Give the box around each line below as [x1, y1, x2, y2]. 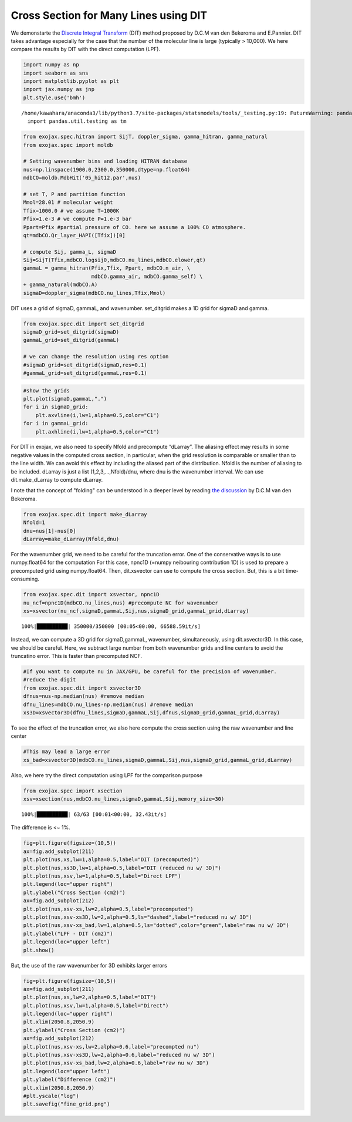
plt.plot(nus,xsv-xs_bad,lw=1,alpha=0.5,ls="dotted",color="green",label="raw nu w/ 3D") [23, 922, 290, 929]
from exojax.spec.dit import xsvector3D [23, 684, 141, 691]
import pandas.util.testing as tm [27, 118, 127, 125]
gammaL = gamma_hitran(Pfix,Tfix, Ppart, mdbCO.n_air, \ [23, 265, 191, 271]
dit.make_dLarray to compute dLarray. [11, 476, 103, 483]
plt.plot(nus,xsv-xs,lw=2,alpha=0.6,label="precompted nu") [23, 1043, 200, 1050]
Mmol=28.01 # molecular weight [23, 199, 114, 206]
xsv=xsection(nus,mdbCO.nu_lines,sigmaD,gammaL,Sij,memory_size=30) [23, 796, 225, 802]
